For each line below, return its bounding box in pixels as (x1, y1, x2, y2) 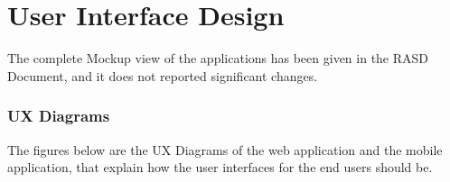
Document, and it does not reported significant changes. (7, 66, 318, 85)
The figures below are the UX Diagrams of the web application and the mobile (7, 140, 443, 159)
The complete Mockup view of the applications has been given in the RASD (7, 49, 429, 68)
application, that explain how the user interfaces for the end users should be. (7, 158, 433, 177)
